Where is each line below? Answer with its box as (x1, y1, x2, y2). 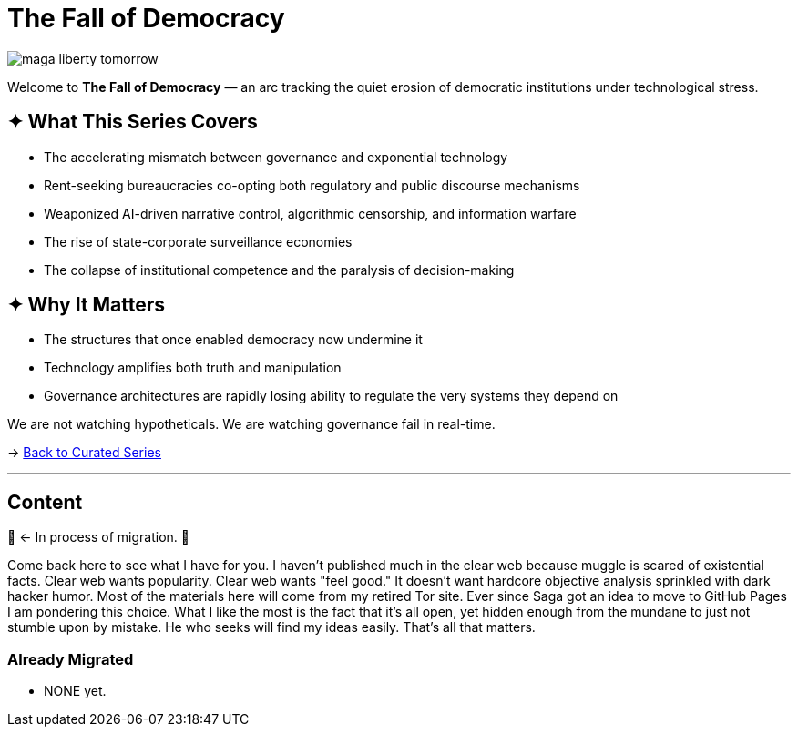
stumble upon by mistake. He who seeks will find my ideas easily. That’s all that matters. (7, 619, 536, 636)
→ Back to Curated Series (7, 444, 161, 461)
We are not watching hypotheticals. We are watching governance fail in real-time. (7, 416, 496, 433)
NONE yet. (44, 683, 107, 699)
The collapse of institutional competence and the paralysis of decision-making (44, 261, 515, 278)
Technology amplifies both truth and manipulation (44, 360, 342, 376)
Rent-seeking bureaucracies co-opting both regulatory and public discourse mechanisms (44, 177, 580, 193)
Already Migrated (7, 649, 134, 668)
